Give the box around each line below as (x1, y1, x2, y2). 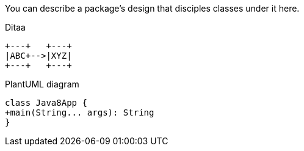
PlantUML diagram (5, 79, 79, 89)
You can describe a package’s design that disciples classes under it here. (5, 3, 300, 13)
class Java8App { (5, 98, 87, 108)
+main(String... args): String (5, 108, 154, 117)
